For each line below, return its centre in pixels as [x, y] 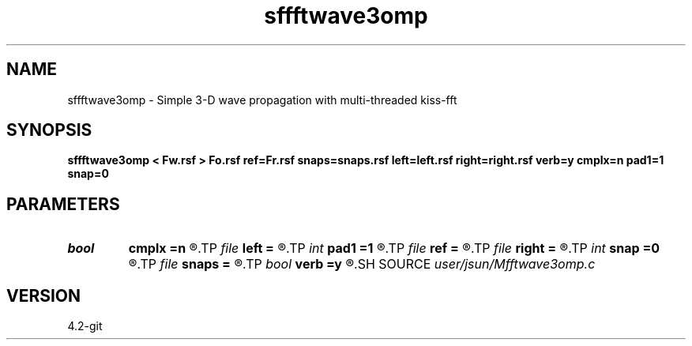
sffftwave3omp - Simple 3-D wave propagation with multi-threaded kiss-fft [262, 100]
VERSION [44, 295]
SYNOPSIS [49, 130]
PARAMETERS [63, 204]
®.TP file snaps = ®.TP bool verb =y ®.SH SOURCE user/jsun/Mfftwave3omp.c [362, 264]
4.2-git [85, 326]
